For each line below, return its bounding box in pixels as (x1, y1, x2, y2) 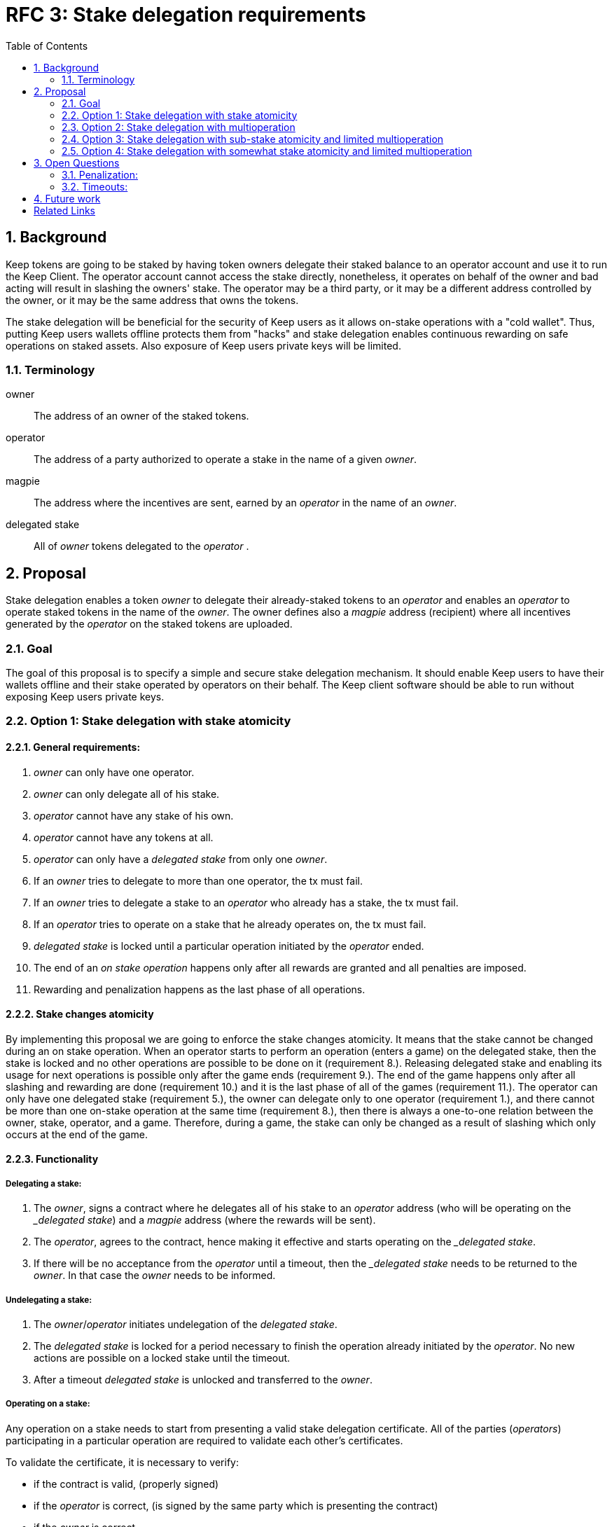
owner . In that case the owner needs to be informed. (34, 1269, 276, 1282)
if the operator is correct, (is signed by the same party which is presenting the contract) (34, 1499, 438, 1512)
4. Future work (34, 192, 101, 205)
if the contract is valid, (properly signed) (34, 1477, 219, 1490)
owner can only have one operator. (34, 766, 195, 778)
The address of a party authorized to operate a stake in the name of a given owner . (34, 453, 417, 466)
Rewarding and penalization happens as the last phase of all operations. (34, 983, 366, 995)
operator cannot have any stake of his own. (34, 809, 234, 822)
